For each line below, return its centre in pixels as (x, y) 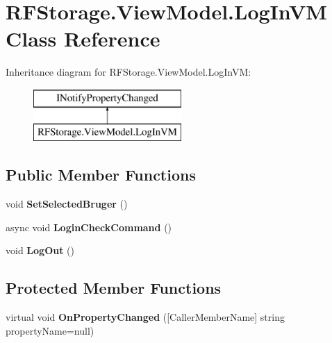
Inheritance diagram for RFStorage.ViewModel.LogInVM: (128, 72)
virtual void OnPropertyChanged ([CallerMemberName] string (145, 317)
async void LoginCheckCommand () (89, 227)
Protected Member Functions (114, 288)
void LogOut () (40, 250)
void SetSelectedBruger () (67, 204)
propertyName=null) (50, 330)
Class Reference (83, 39)
